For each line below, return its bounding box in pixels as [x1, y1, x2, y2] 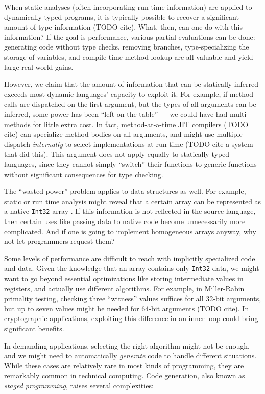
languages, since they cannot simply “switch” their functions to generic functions [4, 158, 257, 169]
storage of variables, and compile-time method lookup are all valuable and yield [4, 51, 253, 62]
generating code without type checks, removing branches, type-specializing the [4, 41, 249, 52]
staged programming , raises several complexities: [4, 380, 154, 390]
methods [4, 118, 31, 129]
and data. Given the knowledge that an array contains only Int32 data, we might [4, 263, 259, 274]
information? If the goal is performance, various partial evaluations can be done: [4, 31, 255, 42]
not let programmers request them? [4, 236, 115, 247]
